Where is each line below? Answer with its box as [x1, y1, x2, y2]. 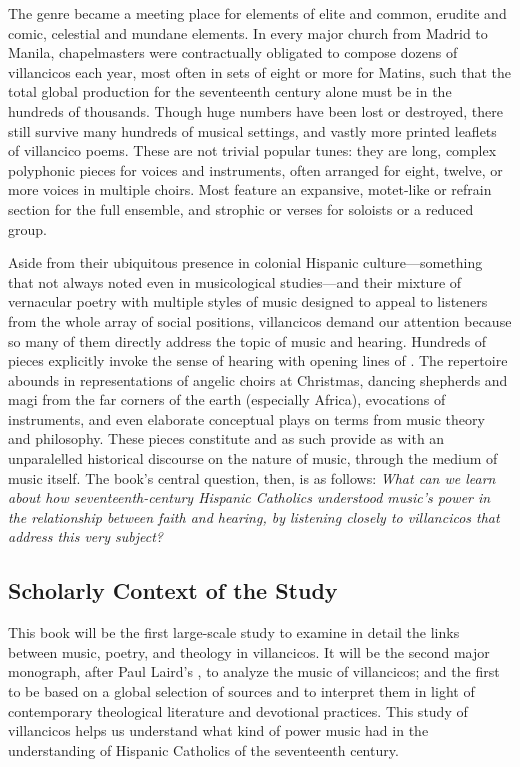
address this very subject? [8, 526, 163, 547]
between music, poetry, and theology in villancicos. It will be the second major [8, 641, 490, 662]
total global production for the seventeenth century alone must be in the [8, 81, 452, 102]
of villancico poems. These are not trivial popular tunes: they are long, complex [8, 140, 497, 161]
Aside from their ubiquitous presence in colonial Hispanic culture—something [8, 252, 483, 273]
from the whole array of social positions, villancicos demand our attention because [8, 310, 512, 331]
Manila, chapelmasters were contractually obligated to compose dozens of [8, 42, 458, 63]
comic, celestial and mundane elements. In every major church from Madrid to [8, 22, 488, 43]
